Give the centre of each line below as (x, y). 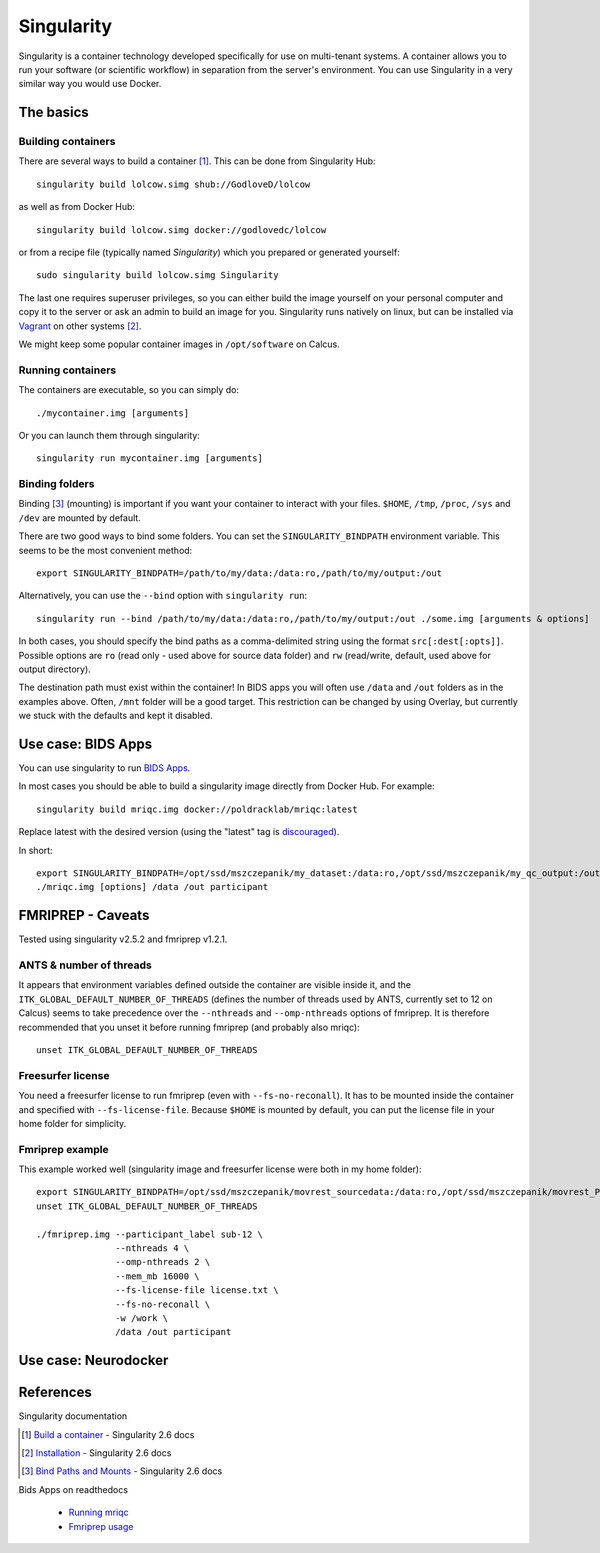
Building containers (67, 142)
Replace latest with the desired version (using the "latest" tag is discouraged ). (179, 832)
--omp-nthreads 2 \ (163, 1262)
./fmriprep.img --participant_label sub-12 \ (150, 1234)
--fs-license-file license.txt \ (197, 1290)
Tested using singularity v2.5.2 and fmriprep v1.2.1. (123, 939)
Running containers (67, 370)
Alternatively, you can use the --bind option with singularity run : (163, 596)
